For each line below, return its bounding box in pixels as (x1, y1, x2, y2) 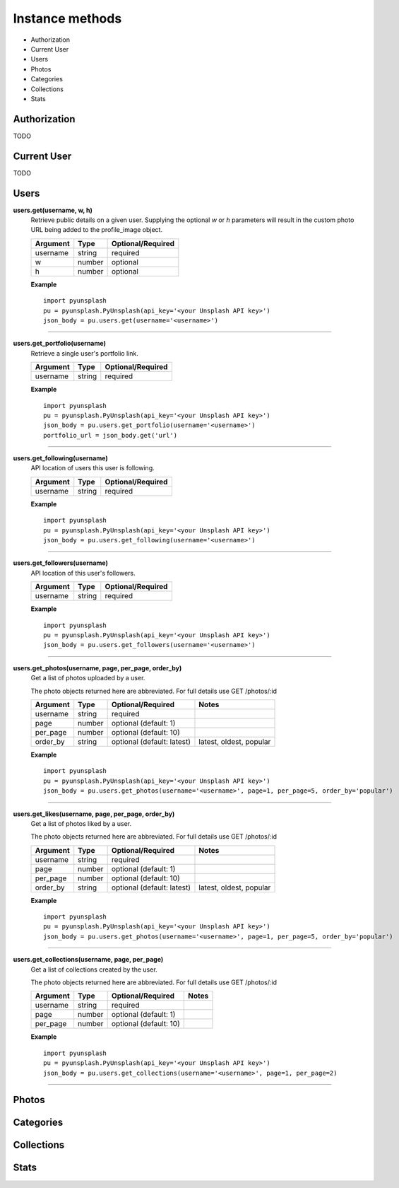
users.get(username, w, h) (13, 206, 93, 214)
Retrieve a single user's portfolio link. (30, 349, 139, 357)
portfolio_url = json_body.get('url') (43, 431, 178, 439)
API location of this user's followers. (30, 569, 136, 577)
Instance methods (13, 11, 122, 26)
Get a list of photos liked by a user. (30, 819, 132, 827)
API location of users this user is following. (30, 464, 155, 472)
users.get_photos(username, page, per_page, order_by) (13, 663, 182, 672)
